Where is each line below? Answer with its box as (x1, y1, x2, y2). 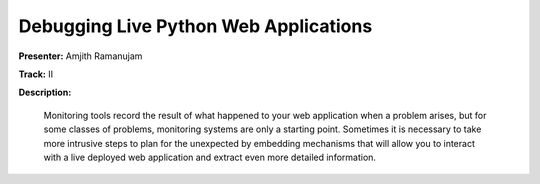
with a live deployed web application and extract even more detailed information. (43, 151, 377, 163)
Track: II (18, 68, 54, 80)
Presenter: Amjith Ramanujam (18, 50, 143, 62)
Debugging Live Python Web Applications (18, 15, 373, 37)
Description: (18, 86, 72, 99)
